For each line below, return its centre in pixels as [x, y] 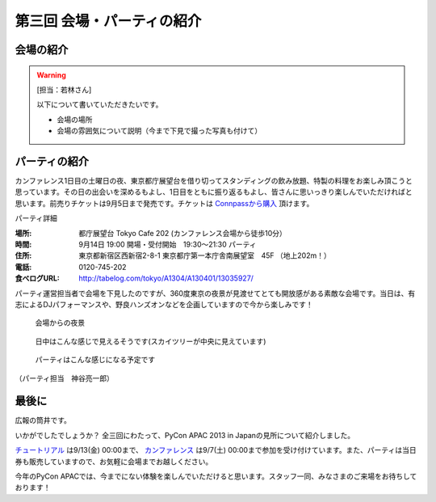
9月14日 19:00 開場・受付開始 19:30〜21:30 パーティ [168, 244]
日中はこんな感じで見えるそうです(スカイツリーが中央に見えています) [151, 341]
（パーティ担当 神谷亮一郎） [65, 378]
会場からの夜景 [60, 323]
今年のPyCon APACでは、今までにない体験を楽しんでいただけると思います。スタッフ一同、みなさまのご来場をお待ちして [216, 476]
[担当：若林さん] [64, 90]
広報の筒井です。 [43, 420]
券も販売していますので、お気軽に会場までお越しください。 [114, 462]
